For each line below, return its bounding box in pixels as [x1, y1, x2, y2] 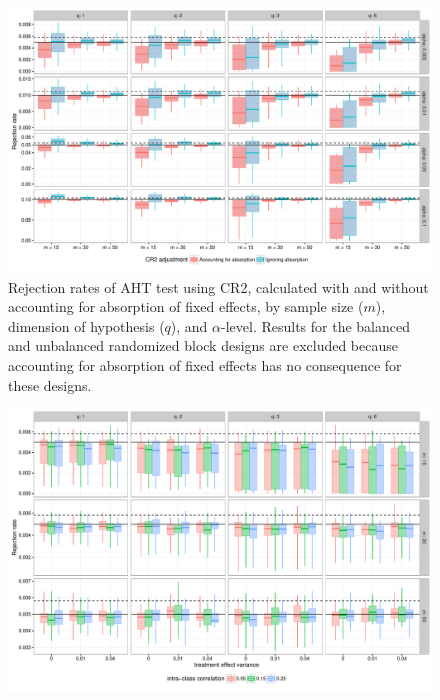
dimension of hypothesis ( [8, 315, 165, 336]
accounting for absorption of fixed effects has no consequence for [8, 354, 402, 375]
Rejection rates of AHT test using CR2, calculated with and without [8, 276, 429, 297]
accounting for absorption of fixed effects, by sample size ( [8, 296, 364, 317]
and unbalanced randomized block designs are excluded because [8, 335, 398, 356]
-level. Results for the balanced [221, 315, 411, 336]
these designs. [8, 374, 92, 395]
